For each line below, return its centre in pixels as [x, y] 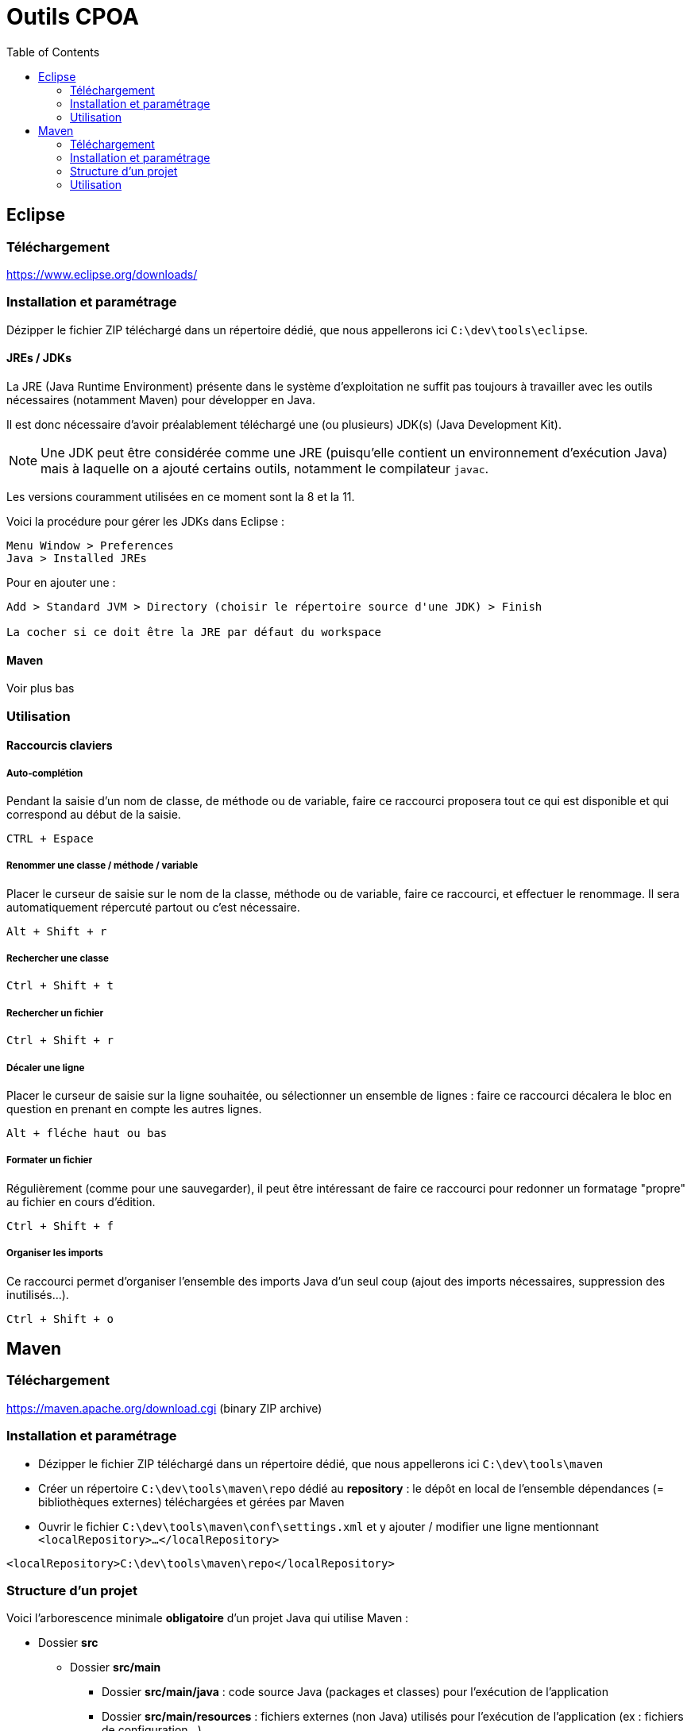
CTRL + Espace [50, 838]
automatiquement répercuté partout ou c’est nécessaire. [153, 907]
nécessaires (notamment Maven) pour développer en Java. [161, 399]
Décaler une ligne [46, 1068]
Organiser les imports [55, 1253]
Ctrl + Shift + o [60, 1318]
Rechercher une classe [58, 959]
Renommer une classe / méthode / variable [102, 866]
